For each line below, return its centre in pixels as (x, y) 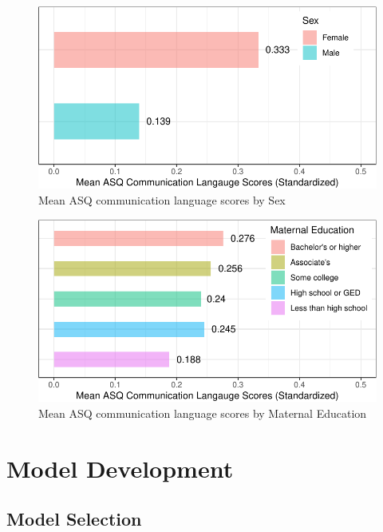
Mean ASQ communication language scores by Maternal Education (203, 413)
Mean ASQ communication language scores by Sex (162, 200)
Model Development (120, 468)
